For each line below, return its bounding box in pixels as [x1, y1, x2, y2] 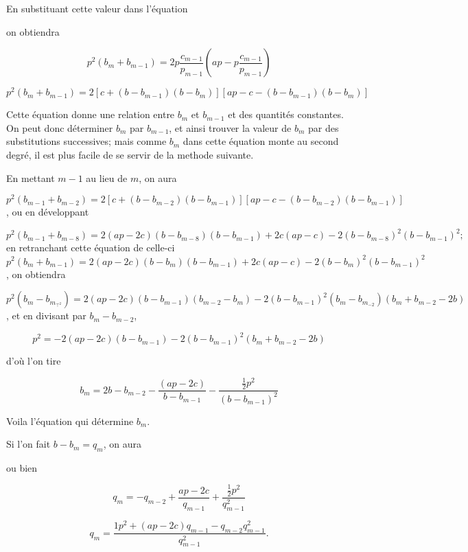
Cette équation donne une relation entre [6, 107, 175, 122]
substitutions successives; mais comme [6, 134, 167, 148]
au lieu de [86, 170, 128, 185]
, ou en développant [6, 205, 89, 219]
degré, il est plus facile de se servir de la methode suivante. [6, 148, 254, 162]
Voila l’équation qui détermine [6, 413, 134, 428]
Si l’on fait [6, 437, 51, 451]
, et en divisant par [6, 308, 86, 323]
